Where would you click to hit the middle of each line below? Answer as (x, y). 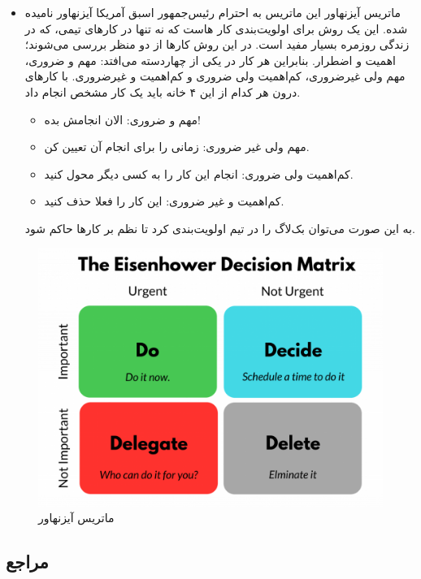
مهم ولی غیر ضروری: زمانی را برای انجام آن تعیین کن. (177, 147)
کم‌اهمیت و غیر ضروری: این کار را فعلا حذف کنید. (164, 201)
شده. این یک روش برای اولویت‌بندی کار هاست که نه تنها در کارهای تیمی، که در (216, 28)
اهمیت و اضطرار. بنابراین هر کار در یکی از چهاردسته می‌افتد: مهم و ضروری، (210, 60)
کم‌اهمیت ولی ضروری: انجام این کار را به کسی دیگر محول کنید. (199, 173)
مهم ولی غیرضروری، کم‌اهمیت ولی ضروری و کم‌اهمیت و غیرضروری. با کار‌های (215, 76)
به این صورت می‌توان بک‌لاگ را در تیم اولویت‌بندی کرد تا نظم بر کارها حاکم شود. (220, 228)
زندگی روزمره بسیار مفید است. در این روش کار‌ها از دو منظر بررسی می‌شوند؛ (217, 44)
